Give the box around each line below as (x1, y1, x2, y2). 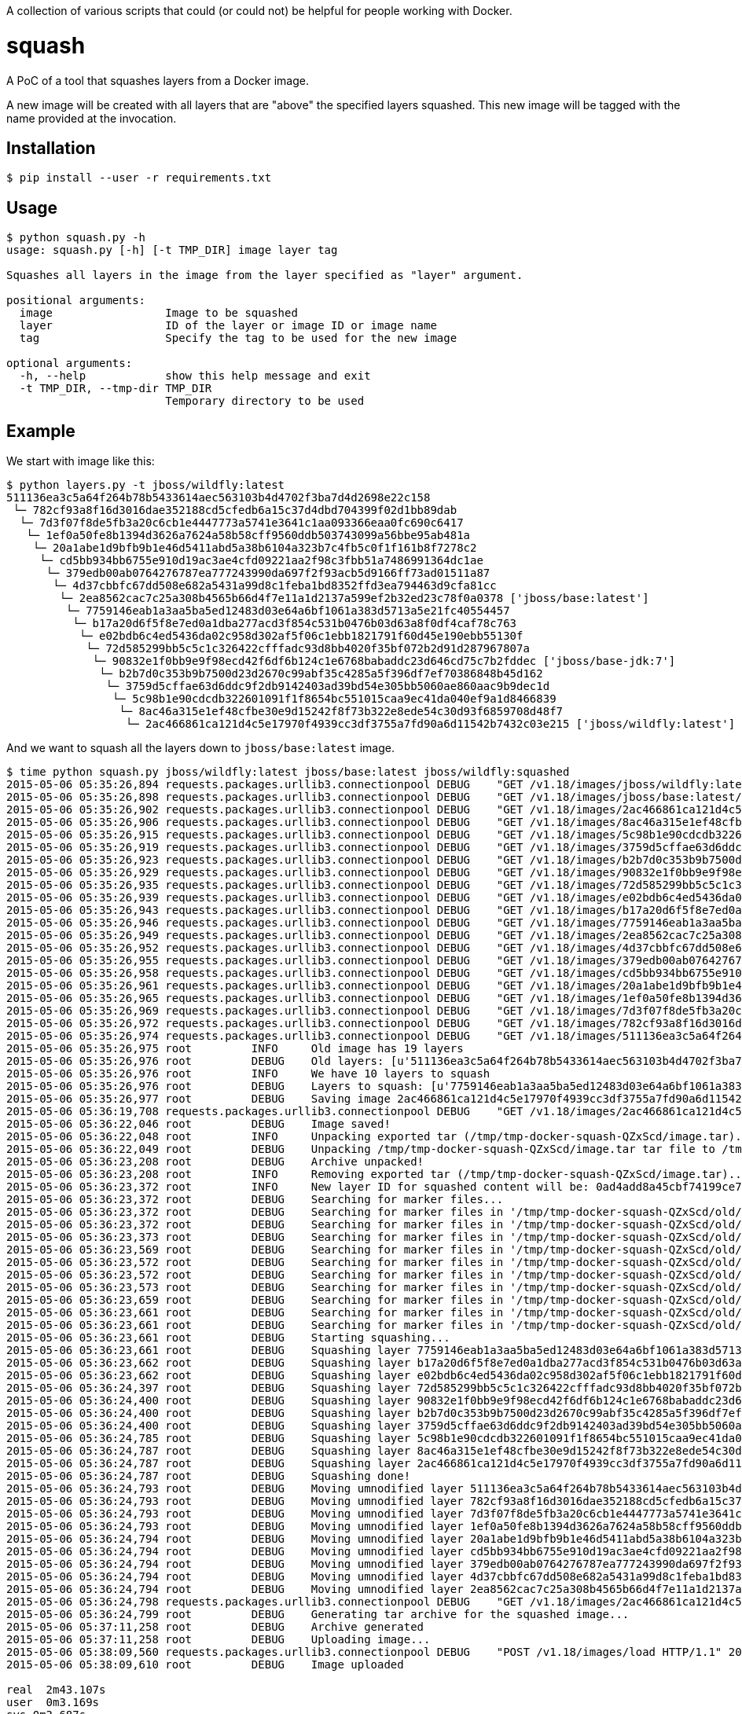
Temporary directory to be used (165, 395, 365, 408)
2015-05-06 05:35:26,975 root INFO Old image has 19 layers (6, 1042, 464, 1055)
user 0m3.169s (6, 1696, 100, 1709)
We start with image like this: (6, 454, 155, 468)
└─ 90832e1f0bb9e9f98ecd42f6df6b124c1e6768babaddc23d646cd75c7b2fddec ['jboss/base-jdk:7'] (92, 655, 676, 668)
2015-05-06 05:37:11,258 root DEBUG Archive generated (6, 1620, 424, 1634)
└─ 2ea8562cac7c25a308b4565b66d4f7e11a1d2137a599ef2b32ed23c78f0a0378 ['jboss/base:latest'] (59, 592, 649, 605)
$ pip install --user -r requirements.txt (6, 171, 272, 185)
